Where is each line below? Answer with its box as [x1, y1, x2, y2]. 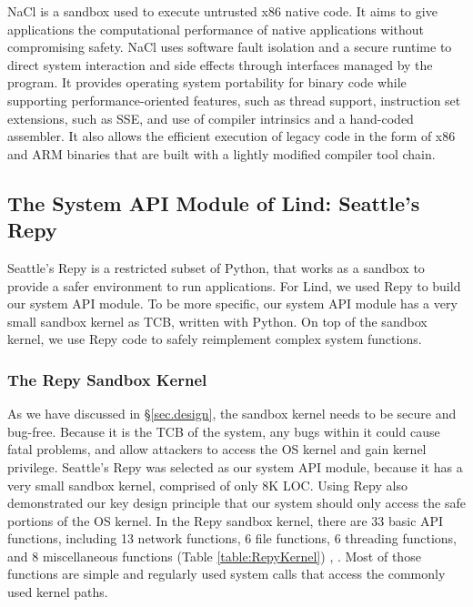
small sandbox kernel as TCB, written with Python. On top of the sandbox [7, 311, 428, 330]
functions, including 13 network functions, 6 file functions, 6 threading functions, [7, 529, 457, 548]
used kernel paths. [7, 582, 108, 602]
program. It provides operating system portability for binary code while [7, 73, 407, 92]
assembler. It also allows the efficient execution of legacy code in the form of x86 [7, 126, 456, 146]
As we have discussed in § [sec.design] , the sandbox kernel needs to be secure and [7, 404, 457, 423]
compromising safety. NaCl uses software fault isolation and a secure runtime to [7, 37, 452, 56]
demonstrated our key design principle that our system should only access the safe [7, 493, 466, 512]
